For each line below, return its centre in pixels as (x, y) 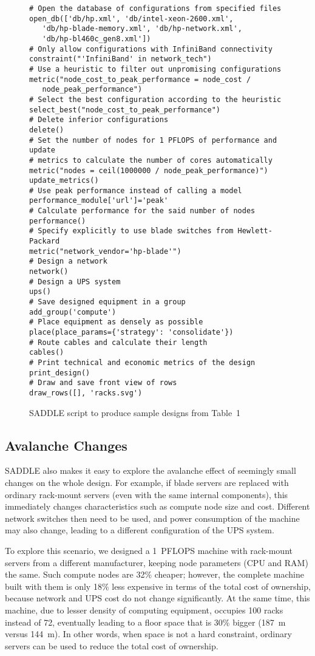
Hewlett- (255, 231)
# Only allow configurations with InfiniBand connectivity (151, 49)
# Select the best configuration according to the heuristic (155, 99)
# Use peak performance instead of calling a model (136, 190)
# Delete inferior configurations (99, 120)
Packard (45, 241)
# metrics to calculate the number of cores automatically (151, 160)
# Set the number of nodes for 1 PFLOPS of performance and (153, 140)
